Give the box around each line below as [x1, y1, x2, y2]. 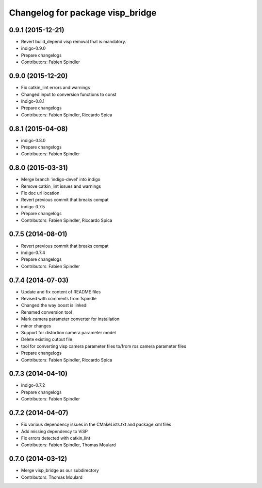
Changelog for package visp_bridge [9, 7, 157, 18]
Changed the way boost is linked [21, 302, 87, 308]
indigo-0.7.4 [21, 250, 46, 255]
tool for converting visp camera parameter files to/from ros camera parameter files [21, 343, 186, 349]
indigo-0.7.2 [21, 382, 46, 388]
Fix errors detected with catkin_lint [21, 435, 91, 441]
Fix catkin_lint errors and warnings [21, 85, 90, 90]
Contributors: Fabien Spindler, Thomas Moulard [21, 442, 116, 448]
